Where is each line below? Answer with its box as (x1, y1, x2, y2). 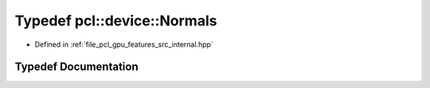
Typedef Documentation (14, 60, 139, 74)
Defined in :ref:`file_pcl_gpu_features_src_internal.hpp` (34, 40, 214, 49)
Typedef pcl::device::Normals (14, 12, 217, 29)
